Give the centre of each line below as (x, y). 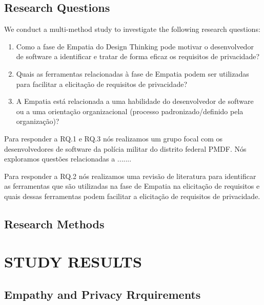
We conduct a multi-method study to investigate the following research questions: (132, 29)
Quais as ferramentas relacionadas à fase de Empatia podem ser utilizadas (133, 73)
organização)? (38, 121)
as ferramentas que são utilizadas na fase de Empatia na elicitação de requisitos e (132, 186)
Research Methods (54, 223)
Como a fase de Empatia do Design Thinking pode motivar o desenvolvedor (135, 46)
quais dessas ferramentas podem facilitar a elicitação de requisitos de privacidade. (132, 196)
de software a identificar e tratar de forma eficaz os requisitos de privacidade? (138, 56)
